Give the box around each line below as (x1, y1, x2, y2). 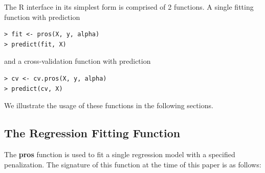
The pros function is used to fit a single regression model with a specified (4, 149, 235, 159)
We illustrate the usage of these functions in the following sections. (4, 100, 213, 111)
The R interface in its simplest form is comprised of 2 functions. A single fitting (4, 2, 254, 12)
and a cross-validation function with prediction (4, 56, 151, 66)
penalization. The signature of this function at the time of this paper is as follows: (4, 159, 261, 169)
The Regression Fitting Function (4, 125, 181, 141)
